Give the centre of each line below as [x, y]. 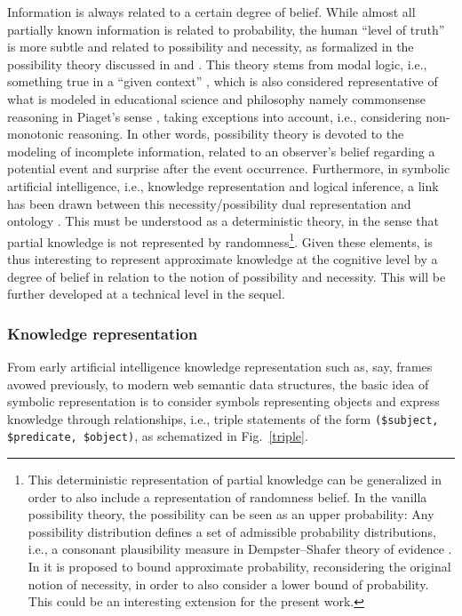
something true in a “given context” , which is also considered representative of [223, 81]
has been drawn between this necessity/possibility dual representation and [209, 203]
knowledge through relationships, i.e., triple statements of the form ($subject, [223, 418]
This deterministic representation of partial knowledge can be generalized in [235, 480]
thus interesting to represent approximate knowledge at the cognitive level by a [223, 258]
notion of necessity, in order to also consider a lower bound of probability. [228, 584]
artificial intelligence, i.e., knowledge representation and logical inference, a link [223, 185]
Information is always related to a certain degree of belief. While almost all [211, 12]
